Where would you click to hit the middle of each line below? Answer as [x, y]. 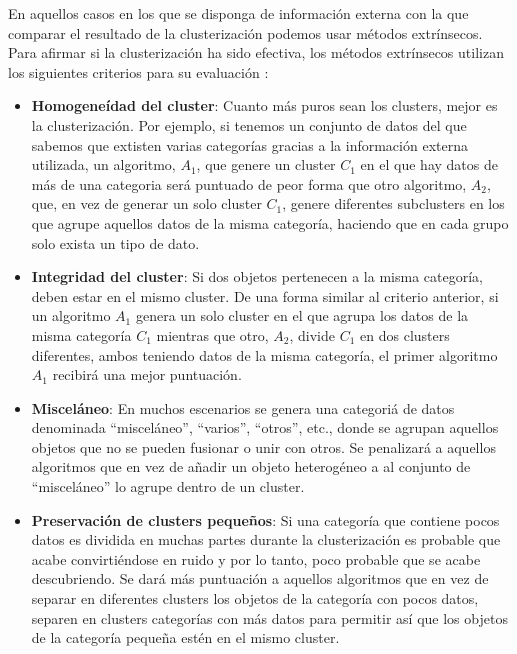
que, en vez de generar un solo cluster [146, 203]
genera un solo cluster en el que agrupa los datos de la [302, 315]
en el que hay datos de [429, 164]
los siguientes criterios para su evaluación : [138, 71]
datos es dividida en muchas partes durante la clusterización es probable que [266, 539]
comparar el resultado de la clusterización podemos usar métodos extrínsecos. [245, 32]
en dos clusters [405, 334]
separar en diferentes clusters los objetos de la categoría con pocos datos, [255, 598]
